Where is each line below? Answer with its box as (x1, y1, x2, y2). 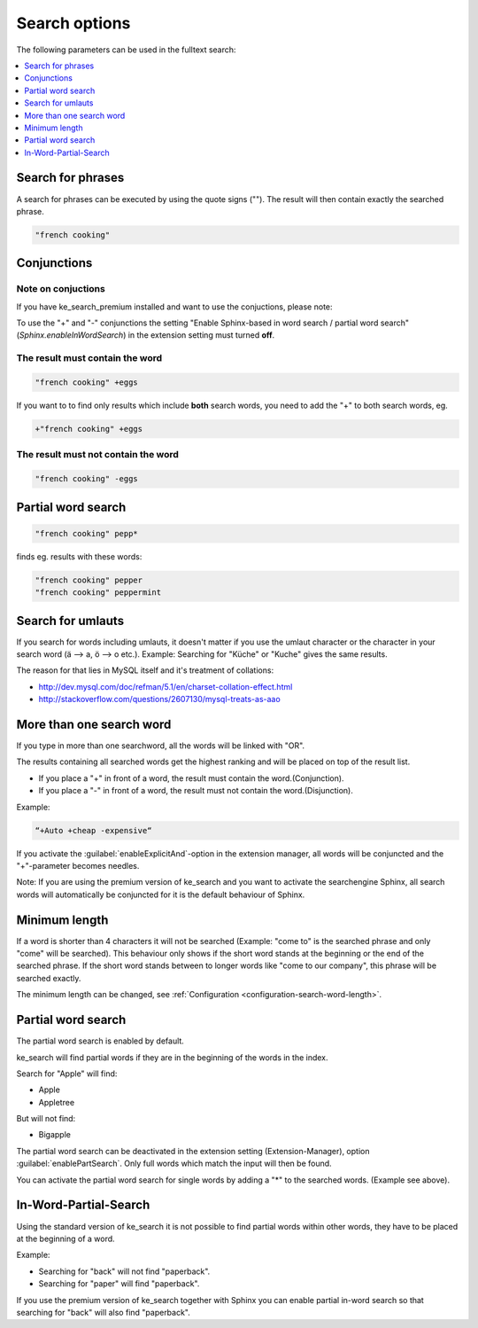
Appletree (38, 1097, 75, 1107)
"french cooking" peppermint (35, 588, 162, 598)
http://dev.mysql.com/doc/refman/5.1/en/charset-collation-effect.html (38, 681, 293, 691)
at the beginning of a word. (16, 1233, 115, 1244)
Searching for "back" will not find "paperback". (38, 1266, 211, 1277)
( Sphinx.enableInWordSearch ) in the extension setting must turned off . (16, 330, 275, 340)
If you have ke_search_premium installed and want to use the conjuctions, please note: (16, 301, 333, 312)
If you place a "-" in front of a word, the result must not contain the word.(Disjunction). (38, 785, 353, 796)
